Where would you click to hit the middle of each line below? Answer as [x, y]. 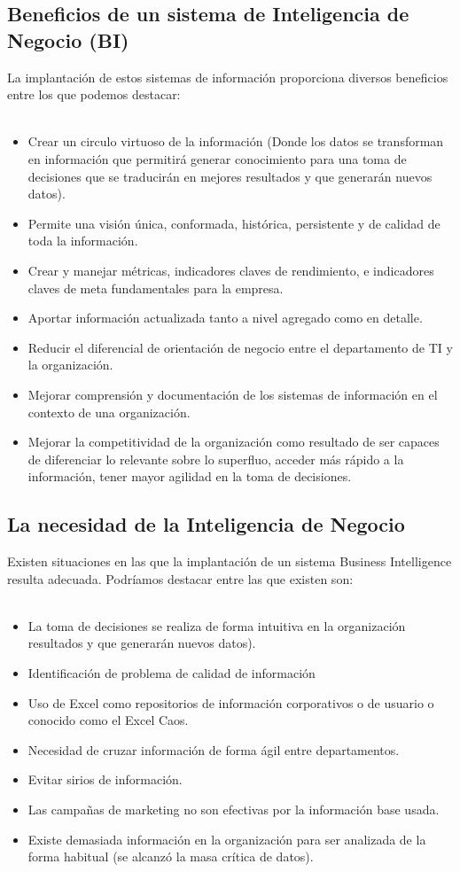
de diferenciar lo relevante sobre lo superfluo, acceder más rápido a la [216, 459]
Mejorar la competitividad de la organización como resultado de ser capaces [234, 442]
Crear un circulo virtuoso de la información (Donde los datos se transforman [236, 141]
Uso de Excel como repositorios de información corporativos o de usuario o [231, 702]
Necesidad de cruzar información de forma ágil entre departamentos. [214, 749]
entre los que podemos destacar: [94, 94]
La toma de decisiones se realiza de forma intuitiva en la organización [217, 625]
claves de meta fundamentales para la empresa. [156, 288]
